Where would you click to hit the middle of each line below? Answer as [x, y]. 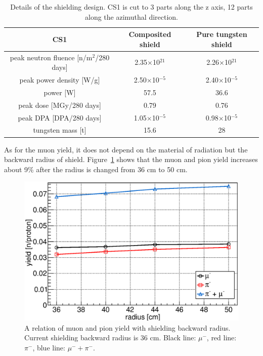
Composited [150, 34]
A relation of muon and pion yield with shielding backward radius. [127, 327]
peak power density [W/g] [60, 80]
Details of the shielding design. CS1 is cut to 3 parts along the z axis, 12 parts [131, 7]
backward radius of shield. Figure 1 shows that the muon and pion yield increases [131, 159]
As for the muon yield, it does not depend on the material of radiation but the [126, 149]
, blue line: [49, 348]
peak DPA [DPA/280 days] [60, 117]
